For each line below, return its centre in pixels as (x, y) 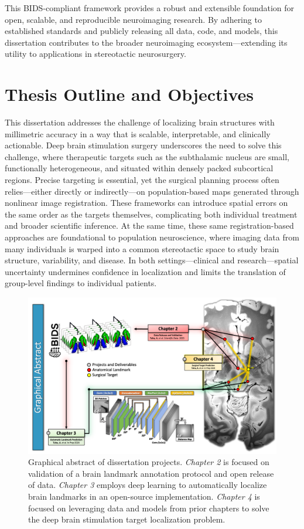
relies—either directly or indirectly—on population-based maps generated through (152, 191)
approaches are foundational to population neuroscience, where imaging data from (152, 237)
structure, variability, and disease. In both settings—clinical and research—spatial (152, 260)
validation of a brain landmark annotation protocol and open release (151, 473)
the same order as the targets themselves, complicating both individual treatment (151, 214)
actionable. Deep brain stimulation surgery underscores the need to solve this (143, 145)
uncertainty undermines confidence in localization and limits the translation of (145, 271)
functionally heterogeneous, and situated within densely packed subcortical (139, 168)
